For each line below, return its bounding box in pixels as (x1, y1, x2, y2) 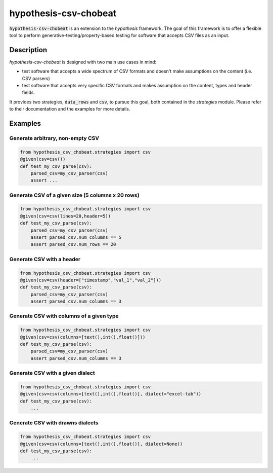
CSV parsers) (22, 75, 50, 81)
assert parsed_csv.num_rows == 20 (30, 241, 116, 247)
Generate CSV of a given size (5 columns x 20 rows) (9, 192, 140, 199)
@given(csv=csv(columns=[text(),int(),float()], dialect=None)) (20, 441, 183, 447)
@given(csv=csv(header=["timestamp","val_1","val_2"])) (20, 277, 162, 283)
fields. (22, 89, 35, 96)
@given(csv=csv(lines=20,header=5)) (20, 213, 111, 219)
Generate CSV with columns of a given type (9, 312, 119, 319)
